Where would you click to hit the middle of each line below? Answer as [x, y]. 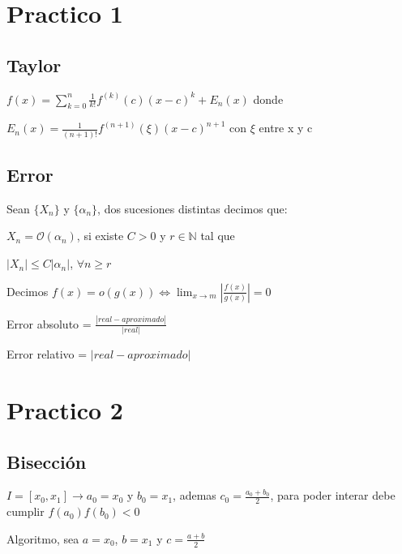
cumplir [26, 511]
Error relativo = [47, 354]
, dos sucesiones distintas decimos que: [192, 208]
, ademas [195, 495]
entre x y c [286, 128]
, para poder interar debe [333, 495]
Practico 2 [65, 410]
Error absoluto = [49, 323]
